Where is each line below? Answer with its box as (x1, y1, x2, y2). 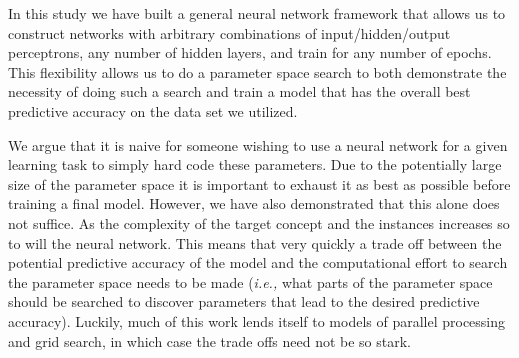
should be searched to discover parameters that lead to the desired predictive (8, 291, 480, 312)
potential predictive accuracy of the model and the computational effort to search (8, 252, 508, 273)
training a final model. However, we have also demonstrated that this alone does (8, 193, 500, 214)
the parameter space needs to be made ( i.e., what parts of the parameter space (8, 271, 493, 292)
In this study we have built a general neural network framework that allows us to (8, 3, 506, 23)
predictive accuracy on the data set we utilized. (8, 100, 298, 121)
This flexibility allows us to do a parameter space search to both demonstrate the (8, 61, 507, 82)
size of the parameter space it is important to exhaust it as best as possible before (8, 173, 511, 194)
